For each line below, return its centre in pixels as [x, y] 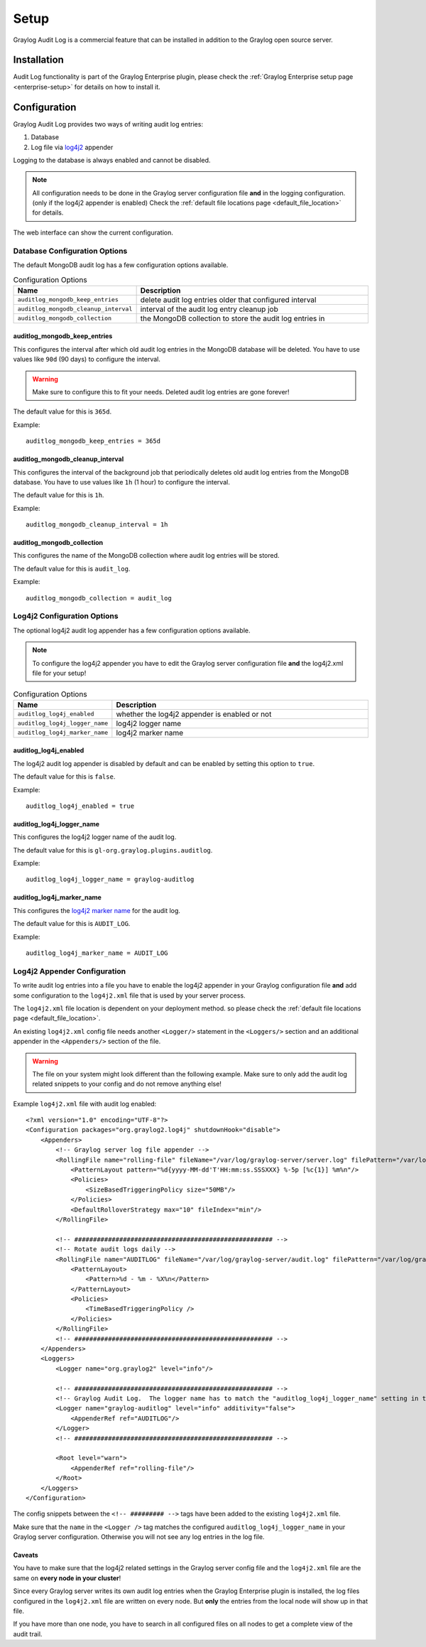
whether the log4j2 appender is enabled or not [194, 714]
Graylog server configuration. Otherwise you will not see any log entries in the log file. [139, 1537]
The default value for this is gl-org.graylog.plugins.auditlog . [113, 850]
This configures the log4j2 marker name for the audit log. [97, 910]
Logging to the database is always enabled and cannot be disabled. [112, 160]
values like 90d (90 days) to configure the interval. [87, 360]
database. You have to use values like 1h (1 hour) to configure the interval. [121, 482]
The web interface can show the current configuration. [93, 232]
